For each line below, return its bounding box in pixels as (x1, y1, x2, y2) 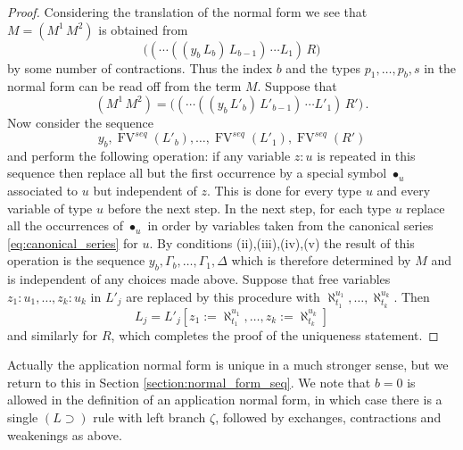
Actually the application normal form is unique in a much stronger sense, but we (7, 355, 449, 374)
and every (376, 181, 431, 200)
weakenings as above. (7, 425, 122, 444)
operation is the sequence (7, 251, 145, 270)
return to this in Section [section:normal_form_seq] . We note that (7, 372, 371, 391)
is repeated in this (317, 146, 416, 164)
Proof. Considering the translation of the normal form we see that (7, 3, 368, 21)
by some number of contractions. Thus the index (7, 58, 273, 77)
